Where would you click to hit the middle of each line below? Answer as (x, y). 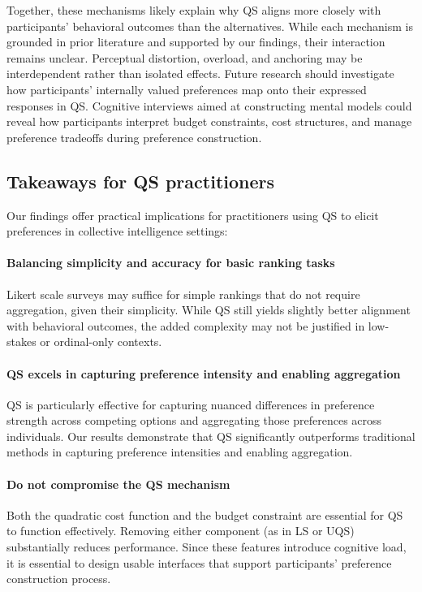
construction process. (59, 579)
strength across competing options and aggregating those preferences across (194, 420)
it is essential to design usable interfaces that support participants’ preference (199, 562)
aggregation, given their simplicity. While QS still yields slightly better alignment (209, 310)
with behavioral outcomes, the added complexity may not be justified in (186, 325)
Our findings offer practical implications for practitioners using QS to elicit (193, 215)
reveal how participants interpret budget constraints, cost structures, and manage (209, 121)
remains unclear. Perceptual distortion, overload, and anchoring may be (185, 57)
